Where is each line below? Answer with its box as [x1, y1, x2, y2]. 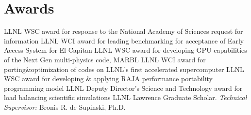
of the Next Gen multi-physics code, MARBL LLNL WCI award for [4, 54, 206, 64]
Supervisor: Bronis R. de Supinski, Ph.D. [4, 101, 126, 112]
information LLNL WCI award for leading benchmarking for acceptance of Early [4, 35, 244, 45]
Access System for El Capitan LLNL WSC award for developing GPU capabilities [4, 45, 247, 55]
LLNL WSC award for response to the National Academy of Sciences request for [4, 26, 243, 36]
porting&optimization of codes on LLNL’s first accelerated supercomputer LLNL [4, 64, 244, 74]
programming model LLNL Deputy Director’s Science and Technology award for [4, 83, 243, 93]
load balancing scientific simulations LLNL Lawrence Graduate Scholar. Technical [4, 92, 247, 102]
